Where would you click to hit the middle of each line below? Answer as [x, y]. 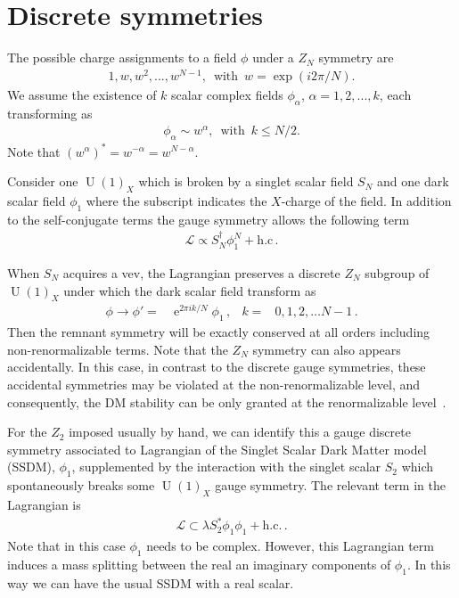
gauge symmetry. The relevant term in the [330, 485]
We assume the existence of [82, 94]
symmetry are [356, 57]
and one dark [413, 181]
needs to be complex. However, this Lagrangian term [290, 545]
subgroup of [397, 272]
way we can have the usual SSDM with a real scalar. [151, 582]
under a [273, 57]
